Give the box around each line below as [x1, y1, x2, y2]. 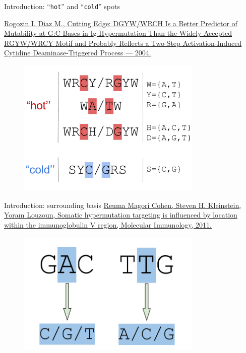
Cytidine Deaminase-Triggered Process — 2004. [4, 47, 151, 58]
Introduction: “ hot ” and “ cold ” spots [4, 1, 120, 11]
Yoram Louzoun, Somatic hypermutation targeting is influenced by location [4, 209, 237, 220]
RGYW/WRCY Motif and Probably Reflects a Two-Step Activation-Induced [4, 37, 242, 48]
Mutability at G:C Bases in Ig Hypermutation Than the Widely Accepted [4, 28, 232, 38]
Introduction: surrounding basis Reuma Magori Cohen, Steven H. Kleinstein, [4, 199, 241, 210]
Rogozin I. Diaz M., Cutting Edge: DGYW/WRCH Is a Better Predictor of [4, 18, 237, 28]
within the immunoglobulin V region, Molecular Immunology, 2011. [4, 219, 212, 230]
